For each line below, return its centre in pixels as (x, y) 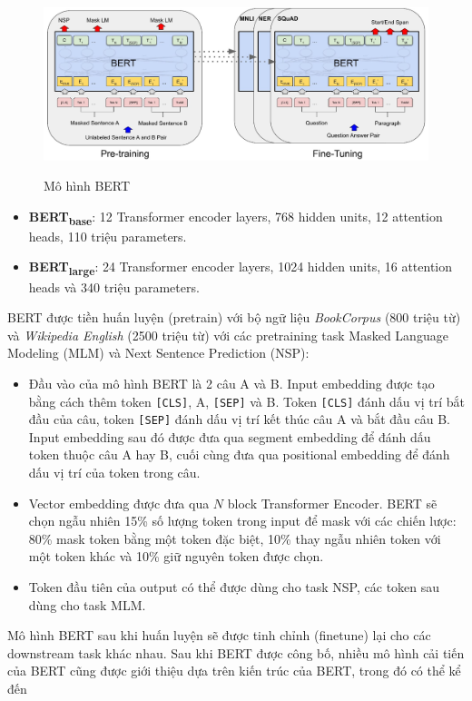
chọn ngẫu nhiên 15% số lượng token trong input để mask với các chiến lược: (242, 521)
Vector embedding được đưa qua (119, 503)
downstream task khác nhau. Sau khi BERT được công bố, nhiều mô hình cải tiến (236, 652)
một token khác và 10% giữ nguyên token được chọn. (176, 556)
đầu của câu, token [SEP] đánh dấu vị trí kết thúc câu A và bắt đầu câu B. (240, 419)
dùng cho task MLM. (87, 604)
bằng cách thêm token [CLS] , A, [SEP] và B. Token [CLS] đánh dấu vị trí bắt (246, 401)
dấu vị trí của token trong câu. (114, 473)
